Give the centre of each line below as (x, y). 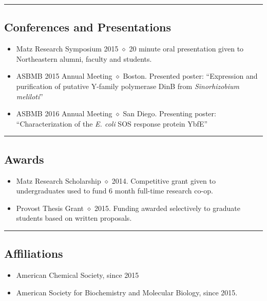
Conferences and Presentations (88, 27)
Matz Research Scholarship (59, 180)
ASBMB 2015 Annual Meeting (64, 76)
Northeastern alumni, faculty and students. (84, 58)
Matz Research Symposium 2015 (67, 49)
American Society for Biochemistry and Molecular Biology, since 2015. (127, 292)
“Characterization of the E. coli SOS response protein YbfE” (112, 123)
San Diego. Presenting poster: (169, 113)
